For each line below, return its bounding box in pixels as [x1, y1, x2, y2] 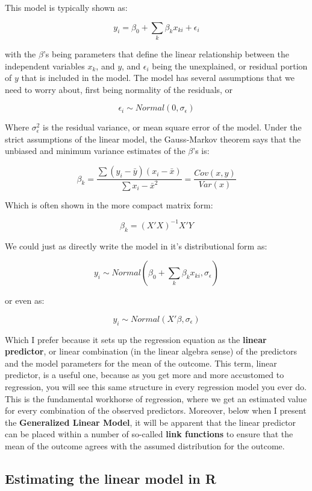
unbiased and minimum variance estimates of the [5, 144, 186, 157]
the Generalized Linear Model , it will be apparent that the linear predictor [5, 416, 296, 428]
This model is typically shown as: [5, 1, 128, 13]
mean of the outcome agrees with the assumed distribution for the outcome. [5, 439, 285, 452]
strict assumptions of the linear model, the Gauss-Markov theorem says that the [5, 132, 301, 145]
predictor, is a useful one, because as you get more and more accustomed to [5, 368, 284, 381]
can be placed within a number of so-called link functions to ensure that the [5, 428, 293, 440]
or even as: [5, 294, 45, 307]
